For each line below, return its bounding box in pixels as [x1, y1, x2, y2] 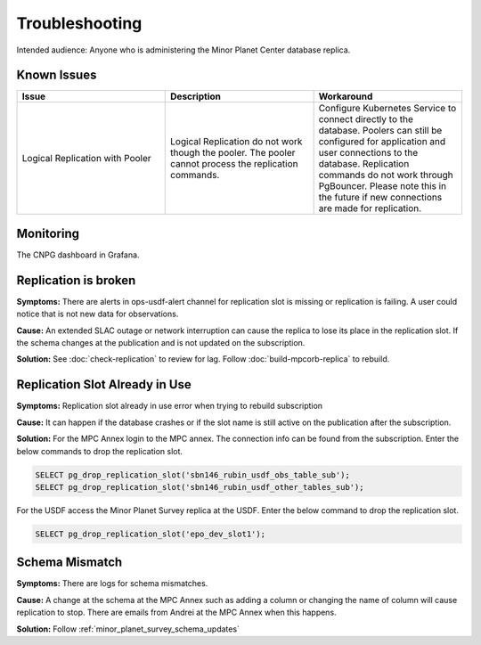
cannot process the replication [170, 158, 298, 170]
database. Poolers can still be [318, 125, 443, 137]
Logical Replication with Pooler [21, 152, 151, 165]
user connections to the [318, 147, 419, 159]
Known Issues [16, 68, 97, 83]
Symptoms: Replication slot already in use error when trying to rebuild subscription [16, 401, 323, 412]
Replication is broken [16, 273, 136, 288]
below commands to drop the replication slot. [16, 445, 183, 456]
